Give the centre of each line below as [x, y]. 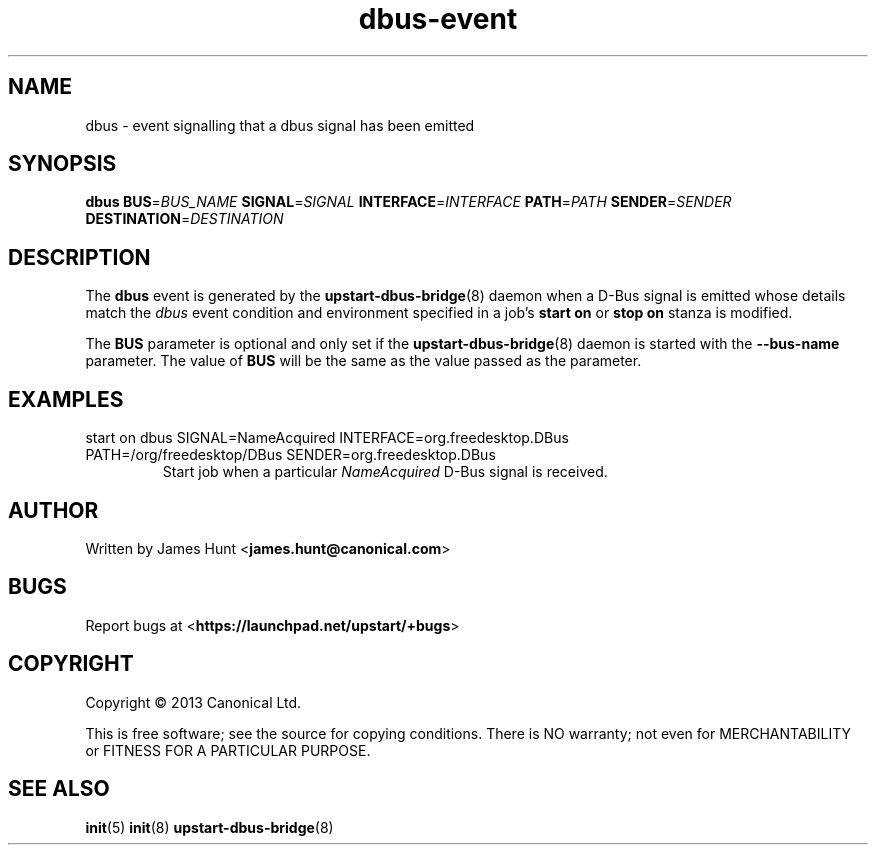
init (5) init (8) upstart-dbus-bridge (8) [209, 827]
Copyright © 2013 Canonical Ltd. [193, 702]
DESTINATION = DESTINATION [184, 219]
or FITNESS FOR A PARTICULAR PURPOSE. [228, 750]
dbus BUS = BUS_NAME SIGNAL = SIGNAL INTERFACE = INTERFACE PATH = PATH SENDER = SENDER [408, 202]
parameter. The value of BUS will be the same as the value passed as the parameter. [363, 361]
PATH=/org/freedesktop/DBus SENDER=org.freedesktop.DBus [290, 455]
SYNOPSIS [62, 164]
